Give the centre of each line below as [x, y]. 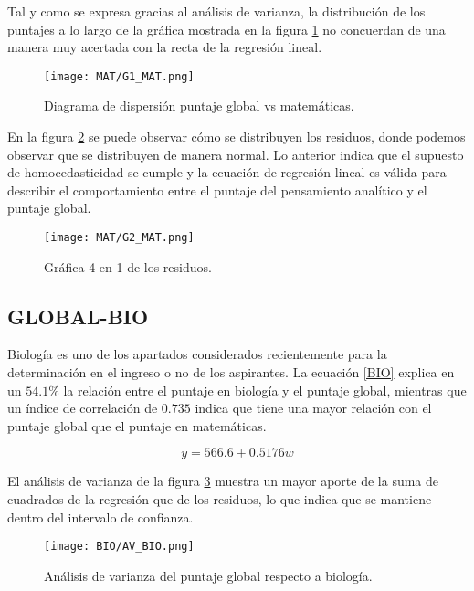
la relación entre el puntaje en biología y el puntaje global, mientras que [265, 390]
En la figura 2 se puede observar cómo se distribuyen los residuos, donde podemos [237, 137]
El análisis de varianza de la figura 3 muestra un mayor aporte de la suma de [223, 481]
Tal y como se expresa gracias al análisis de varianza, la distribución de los [216, 11]
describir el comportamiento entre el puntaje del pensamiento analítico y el [217, 190]
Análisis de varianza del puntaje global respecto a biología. [208, 575]
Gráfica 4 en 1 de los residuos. [128, 266]
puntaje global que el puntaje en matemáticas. [137, 425]
